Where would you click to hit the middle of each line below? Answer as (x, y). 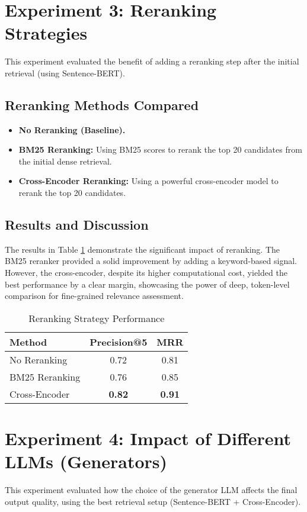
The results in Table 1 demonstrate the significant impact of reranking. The (143, 249)
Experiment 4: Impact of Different (148, 438)
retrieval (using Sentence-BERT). (65, 73)
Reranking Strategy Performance (97, 318)
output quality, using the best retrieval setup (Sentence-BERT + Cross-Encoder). (153, 501)
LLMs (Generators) (86, 461)
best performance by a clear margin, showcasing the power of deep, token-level (147, 284)
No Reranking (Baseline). (72, 129)
